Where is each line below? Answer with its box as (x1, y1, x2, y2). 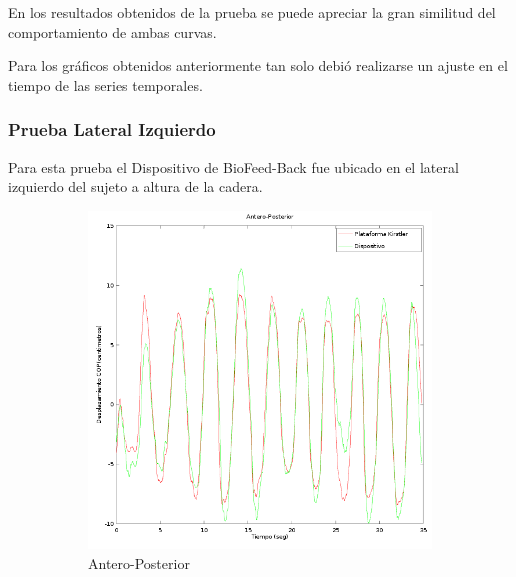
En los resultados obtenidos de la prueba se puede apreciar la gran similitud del (8, 2, 496, 22)
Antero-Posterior (88, 552, 190, 573)
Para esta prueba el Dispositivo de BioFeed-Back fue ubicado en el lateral (8, 156, 459, 177)
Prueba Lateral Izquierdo (8, 117, 216, 142)
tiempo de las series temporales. (8, 74, 203, 95)
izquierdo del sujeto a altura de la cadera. (8, 176, 263, 197)
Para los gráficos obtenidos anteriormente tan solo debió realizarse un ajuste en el (8, 55, 508, 76)
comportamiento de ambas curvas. (8, 21, 217, 42)
